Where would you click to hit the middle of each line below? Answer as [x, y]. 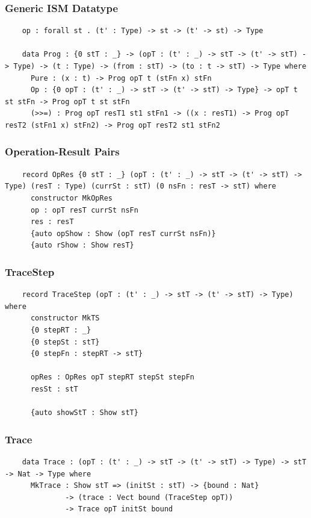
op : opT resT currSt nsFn [84, 210]
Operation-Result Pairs [62, 151]
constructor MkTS [65, 318]
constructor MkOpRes [71, 198]
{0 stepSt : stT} [65, 342]
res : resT [52, 222]
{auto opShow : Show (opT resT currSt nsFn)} [123, 233]
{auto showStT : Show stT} [84, 413]
